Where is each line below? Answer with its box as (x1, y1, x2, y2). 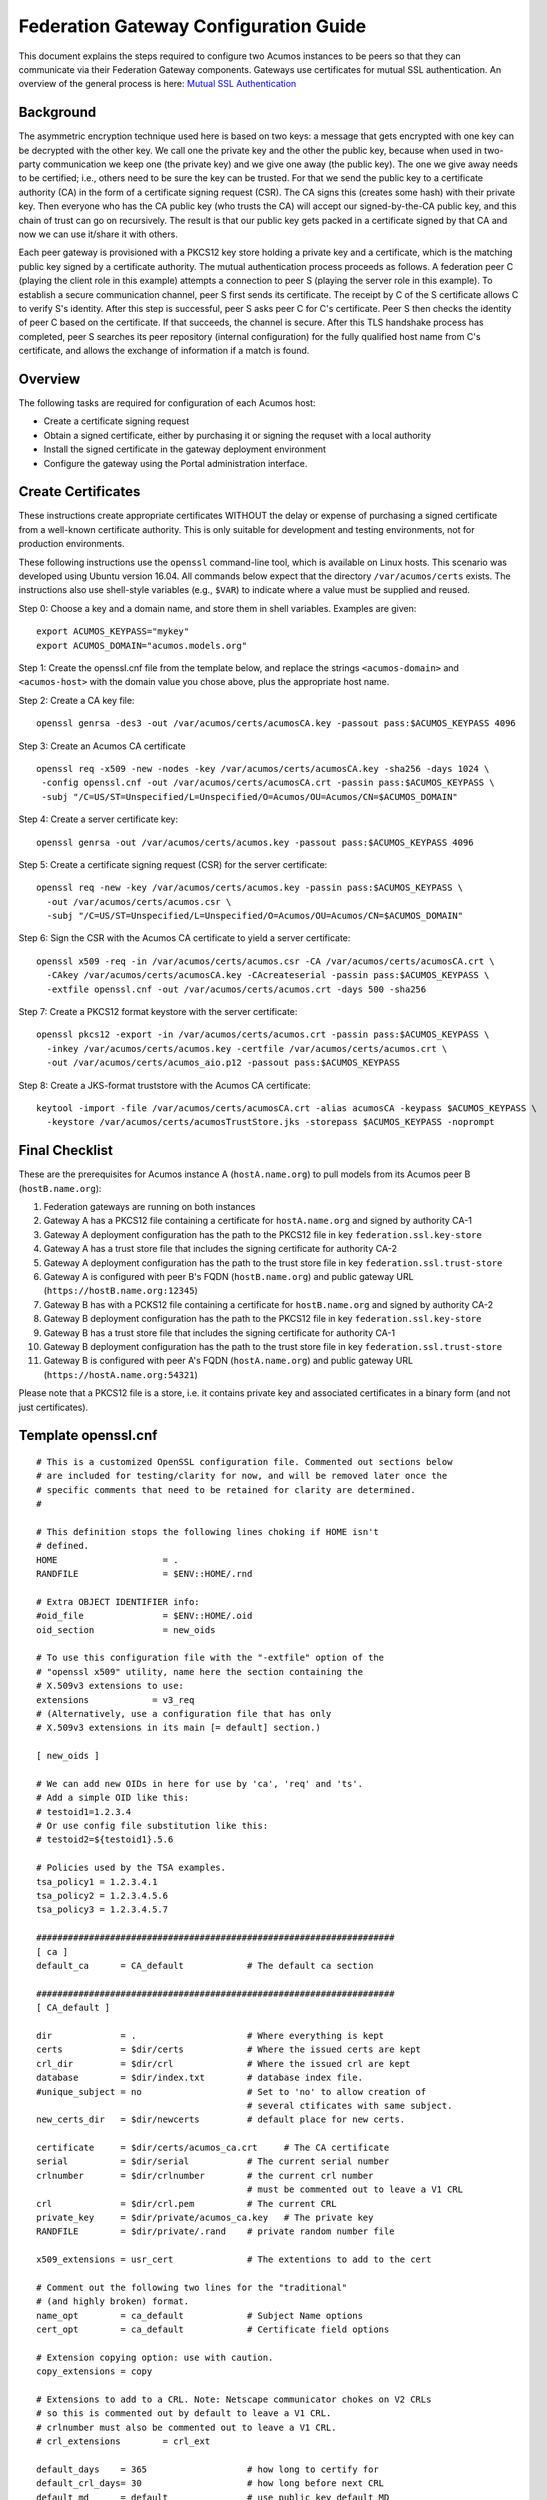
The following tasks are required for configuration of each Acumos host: (18, 397, 316, 409)
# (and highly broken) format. (36, 2296, 190, 2307)
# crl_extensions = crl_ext (36, 2436, 211, 2447)
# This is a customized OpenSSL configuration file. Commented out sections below (36, 1456, 453, 1467)
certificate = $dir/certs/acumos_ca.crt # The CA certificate (36, 2142, 390, 2154)
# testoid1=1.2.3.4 (36, 1806, 132, 1817)
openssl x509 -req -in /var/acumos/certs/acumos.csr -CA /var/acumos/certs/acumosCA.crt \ (36, 955, 495, 967)
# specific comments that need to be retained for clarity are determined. (36, 1484, 416, 1495)
